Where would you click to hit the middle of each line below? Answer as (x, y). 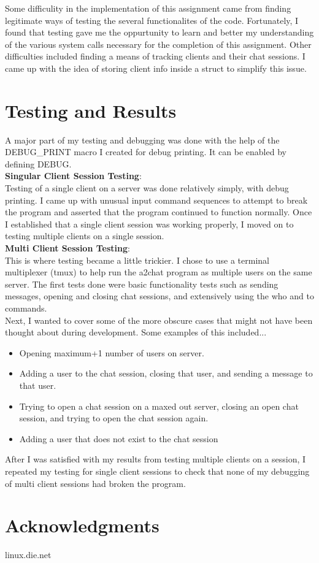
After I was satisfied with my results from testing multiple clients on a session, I (156, 459)
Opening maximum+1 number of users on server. (112, 352)
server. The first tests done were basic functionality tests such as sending (142, 284)
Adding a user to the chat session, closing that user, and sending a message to (166, 373)
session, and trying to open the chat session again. (114, 418)
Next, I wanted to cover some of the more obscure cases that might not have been (159, 320)
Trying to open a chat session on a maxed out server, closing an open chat (159, 406)
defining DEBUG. (38, 163)
